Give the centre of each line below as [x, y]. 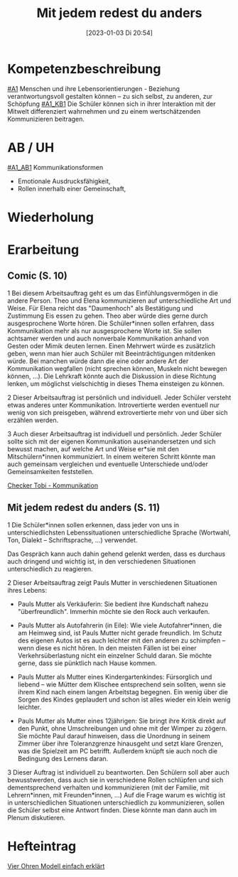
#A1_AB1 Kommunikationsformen [55, 167]
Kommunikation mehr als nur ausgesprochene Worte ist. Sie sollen [104, 330]
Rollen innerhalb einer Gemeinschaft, [72, 188]
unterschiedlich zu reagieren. [50, 569]
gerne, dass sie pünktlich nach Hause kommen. [87, 663]
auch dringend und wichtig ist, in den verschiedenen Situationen [102, 561]
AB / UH [31, 147]
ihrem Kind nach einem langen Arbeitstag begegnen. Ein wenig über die [123, 692]
